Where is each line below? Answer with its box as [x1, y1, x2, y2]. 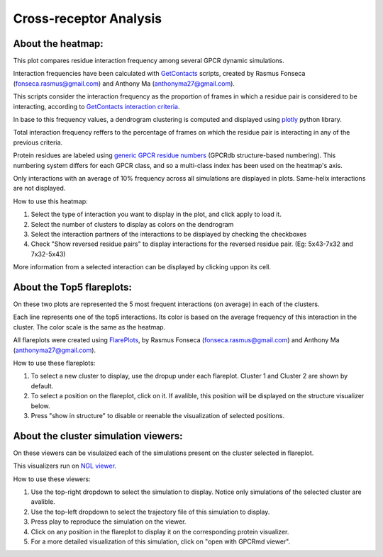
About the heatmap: [13, 38, 104, 50]
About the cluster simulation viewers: [13, 429, 184, 442]
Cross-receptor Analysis [13, 11, 162, 26]
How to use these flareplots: [13, 359, 96, 367]
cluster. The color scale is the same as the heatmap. [13, 322, 166, 331]
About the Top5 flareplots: [13, 281, 133, 293]
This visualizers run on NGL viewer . [13, 461, 117, 471]
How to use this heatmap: [13, 197, 88, 206]
